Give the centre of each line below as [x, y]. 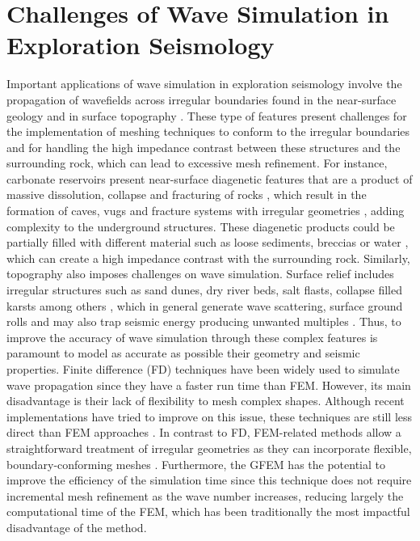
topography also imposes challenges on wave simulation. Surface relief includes [200, 274]
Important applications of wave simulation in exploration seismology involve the [204, 84]
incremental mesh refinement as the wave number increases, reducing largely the [205, 495]
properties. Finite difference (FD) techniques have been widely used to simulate [203, 369]
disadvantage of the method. [77, 527]
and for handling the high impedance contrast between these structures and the [204, 147]
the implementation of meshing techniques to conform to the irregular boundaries [208, 131]
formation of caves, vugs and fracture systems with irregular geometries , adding [206, 211]
